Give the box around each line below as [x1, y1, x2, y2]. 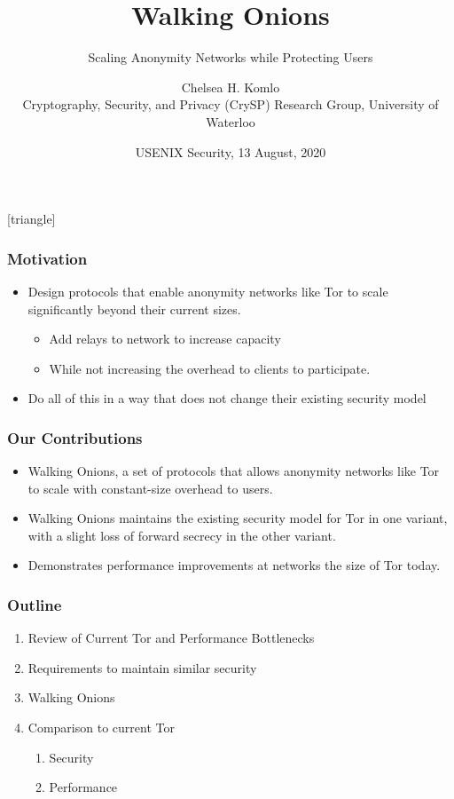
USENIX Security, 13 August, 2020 [135, 142, 326, 161]
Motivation [7, 247, 88, 269]
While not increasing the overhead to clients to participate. [49, 359, 371, 377]
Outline [7, 593, 62, 615]
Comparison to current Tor [27, 718, 175, 737]
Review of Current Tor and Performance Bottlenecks [27, 629, 315, 647]
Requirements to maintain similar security [27, 658, 257, 676]
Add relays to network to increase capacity [49, 329, 281, 348]
